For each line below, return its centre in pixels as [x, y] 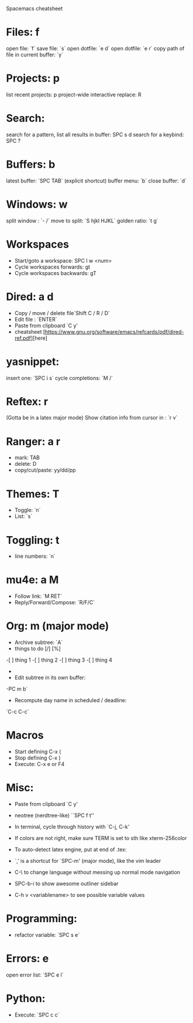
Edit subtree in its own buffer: [50, 678]
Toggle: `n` [27, 510]
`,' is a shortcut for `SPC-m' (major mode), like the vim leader [88, 861]
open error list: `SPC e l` [35, 975]
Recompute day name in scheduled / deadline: [70, 700]
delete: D [25, 464]
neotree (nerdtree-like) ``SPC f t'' [54, 815]
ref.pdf [23, 338]
